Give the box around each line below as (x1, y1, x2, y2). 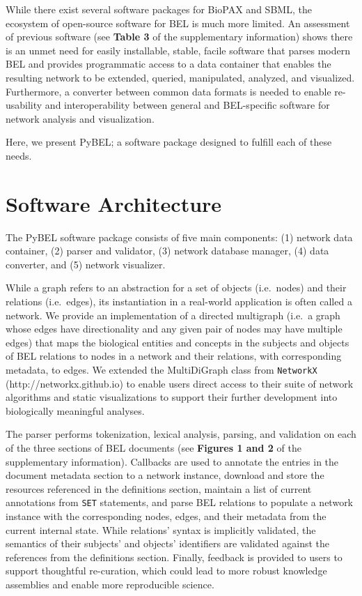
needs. (6, 148, 32, 162)
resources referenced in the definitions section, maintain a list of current (6, 481, 312, 496)
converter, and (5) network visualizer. (6, 257, 166, 271)
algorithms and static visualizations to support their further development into (6, 390, 338, 404)
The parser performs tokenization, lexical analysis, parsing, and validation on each (6, 427, 356, 441)
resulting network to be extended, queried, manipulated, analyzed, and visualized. (6, 70, 355, 84)
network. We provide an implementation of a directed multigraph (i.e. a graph (6, 307, 340, 322)
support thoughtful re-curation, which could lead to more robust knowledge (6, 563, 327, 578)
